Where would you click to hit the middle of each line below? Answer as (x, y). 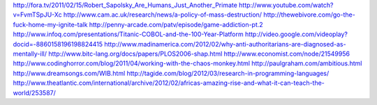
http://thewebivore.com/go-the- (309, 15)
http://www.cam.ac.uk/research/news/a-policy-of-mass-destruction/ (162, 15)
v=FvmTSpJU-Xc (37, 15)
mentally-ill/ (30, 54)
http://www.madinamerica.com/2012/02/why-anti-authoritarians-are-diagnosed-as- (225, 44)
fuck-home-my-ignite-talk (50, 24)
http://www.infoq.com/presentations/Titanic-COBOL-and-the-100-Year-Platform (128, 34)
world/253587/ (34, 92)
